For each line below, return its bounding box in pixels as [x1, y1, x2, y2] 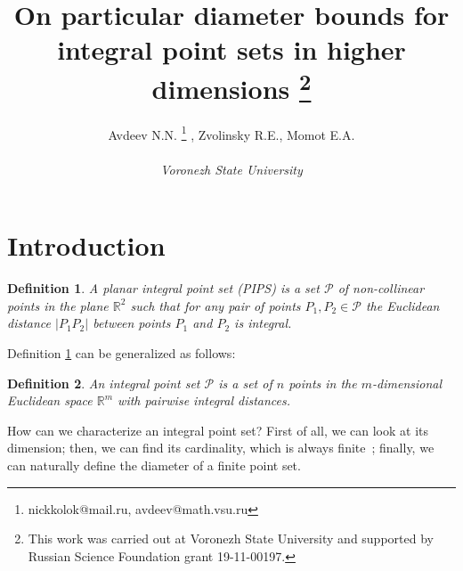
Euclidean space [7, 391, 93, 410]
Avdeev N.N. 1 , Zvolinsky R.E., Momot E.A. [108, 122, 355, 143]
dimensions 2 [151, 66, 312, 106]
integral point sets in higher [57, 31, 406, 68]
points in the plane [7, 296, 109, 314]
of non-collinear [337, 279, 425, 298]
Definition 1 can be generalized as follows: [7, 343, 236, 362]
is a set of [218, 373, 272, 392]
